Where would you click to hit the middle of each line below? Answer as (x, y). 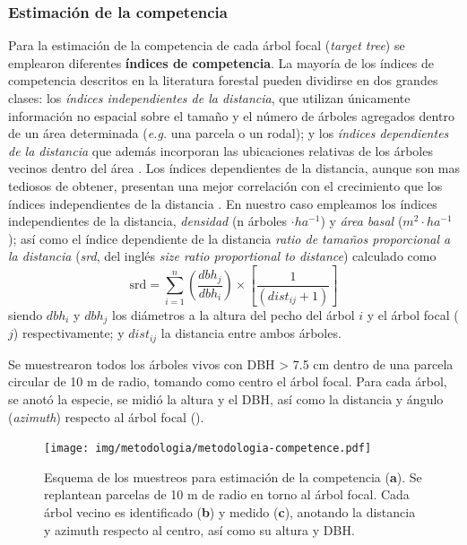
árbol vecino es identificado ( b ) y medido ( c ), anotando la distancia (230, 511)
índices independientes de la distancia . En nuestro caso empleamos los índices (223, 203)
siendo (26, 314)
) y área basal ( (362, 221)
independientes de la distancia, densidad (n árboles (148, 221)
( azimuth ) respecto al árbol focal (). (106, 416)
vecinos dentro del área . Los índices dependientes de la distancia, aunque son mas (234, 168)
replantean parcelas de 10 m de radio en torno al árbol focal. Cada (227, 494)
